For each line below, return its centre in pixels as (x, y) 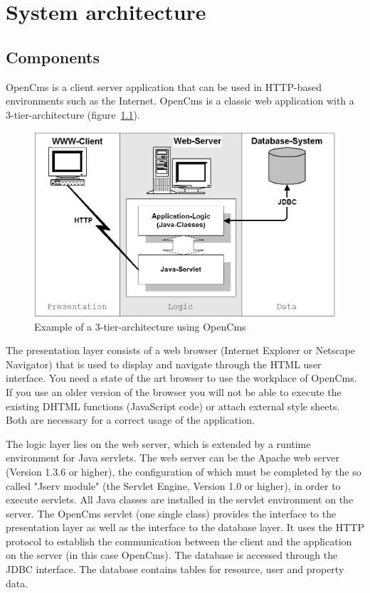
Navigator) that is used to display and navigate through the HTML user (164, 364)
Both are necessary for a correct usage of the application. (130, 420)
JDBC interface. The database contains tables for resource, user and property (175, 569)
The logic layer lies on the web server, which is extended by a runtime (158, 443)
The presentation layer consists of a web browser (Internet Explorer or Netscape (180, 350)
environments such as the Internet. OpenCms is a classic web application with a (180, 101)
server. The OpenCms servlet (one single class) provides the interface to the (171, 513)
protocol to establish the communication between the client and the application (179, 541)
